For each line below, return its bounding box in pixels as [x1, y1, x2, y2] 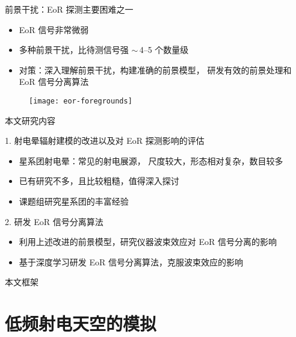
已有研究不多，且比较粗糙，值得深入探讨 [19, 175, 179, 187]
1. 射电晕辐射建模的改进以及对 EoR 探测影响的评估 [5, 134, 205, 147]
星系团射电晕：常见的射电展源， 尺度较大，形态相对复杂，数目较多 [19, 154, 283, 167]
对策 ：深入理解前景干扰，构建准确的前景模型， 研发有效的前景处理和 [19, 63, 292, 76]
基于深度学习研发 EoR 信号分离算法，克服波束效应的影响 [19, 255, 243, 268]
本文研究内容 [5, 114, 55, 126]
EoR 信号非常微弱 [19, 23, 89, 36]
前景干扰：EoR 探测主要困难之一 [5, 3, 134, 15]
